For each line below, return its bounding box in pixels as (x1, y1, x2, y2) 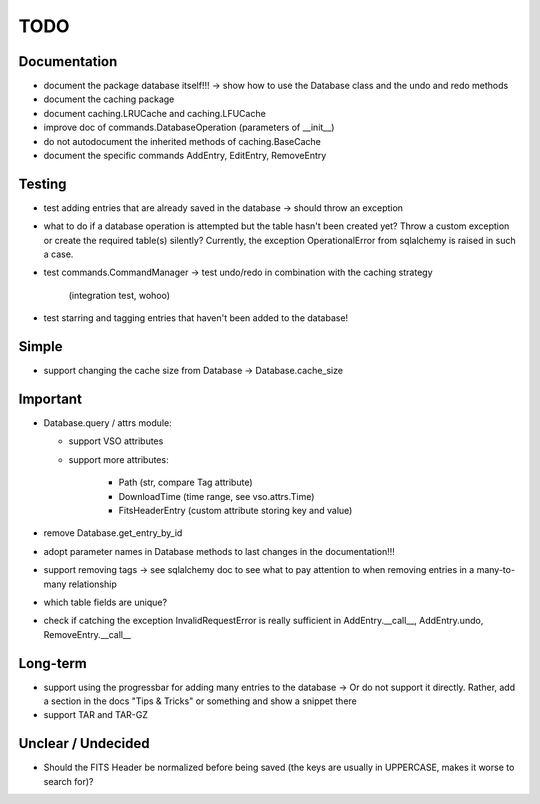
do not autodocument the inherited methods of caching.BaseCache (43, 135, 322, 147)
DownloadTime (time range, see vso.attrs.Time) (118, 490, 315, 502)
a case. (43, 248, 74, 260)
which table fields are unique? (43, 596, 168, 608)
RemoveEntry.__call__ (43, 628, 132, 640)
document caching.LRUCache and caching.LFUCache (43, 107, 267, 119)
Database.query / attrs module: (43, 417, 172, 429)
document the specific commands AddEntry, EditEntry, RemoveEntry (43, 150, 327, 162)
